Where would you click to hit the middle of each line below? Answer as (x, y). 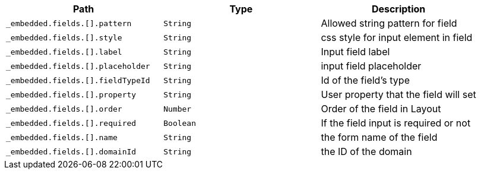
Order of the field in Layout (381, 109)
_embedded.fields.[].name (62, 137)
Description (398, 9)
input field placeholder (371, 66)
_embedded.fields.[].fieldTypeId (78, 80)
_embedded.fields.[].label (64, 52)
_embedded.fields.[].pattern (69, 23)
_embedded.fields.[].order (64, 109)
